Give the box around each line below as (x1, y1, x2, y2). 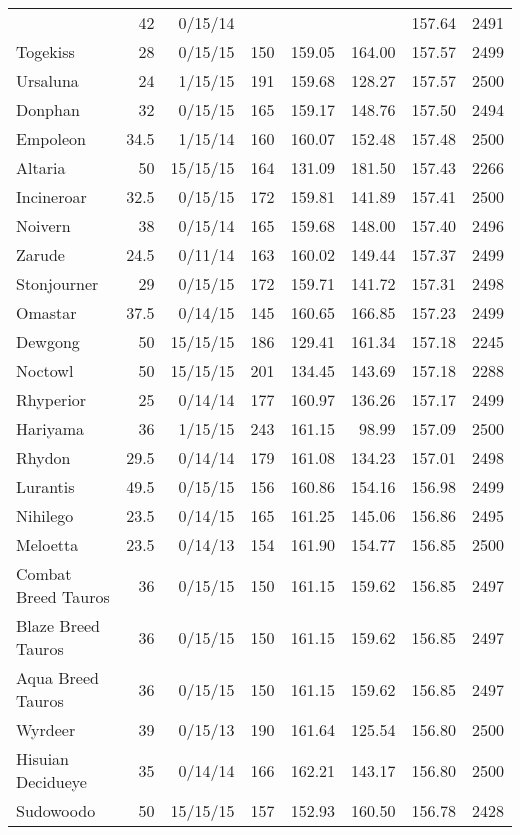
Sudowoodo (16, 799, 96, 822)
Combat (16, 562, 72, 585)
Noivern (16, 214, 71, 237)
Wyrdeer (16, 718, 76, 741)
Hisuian (16, 747, 69, 770)
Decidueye (16, 770, 87, 793)
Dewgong (16, 330, 80, 353)
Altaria (16, 156, 66, 179)
